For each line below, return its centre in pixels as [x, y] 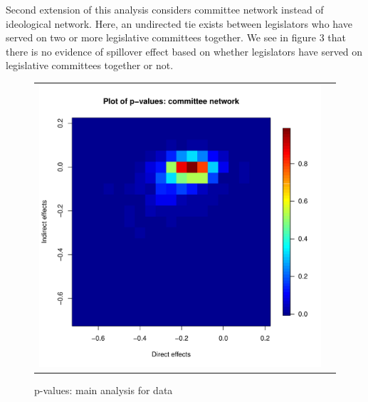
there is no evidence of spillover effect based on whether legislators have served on [184, 51]
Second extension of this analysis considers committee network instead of [165, 9]
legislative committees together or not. [90, 65]
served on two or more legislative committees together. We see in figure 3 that [176, 37]
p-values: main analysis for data [104, 390]
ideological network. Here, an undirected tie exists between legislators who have [179, 23]
